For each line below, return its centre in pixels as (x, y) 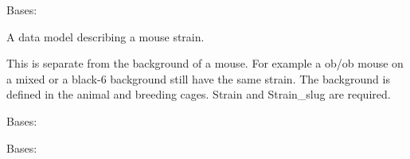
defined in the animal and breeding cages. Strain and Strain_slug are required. (199, 94)
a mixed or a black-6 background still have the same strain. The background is (198, 78)
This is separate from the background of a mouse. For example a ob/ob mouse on (205, 63)
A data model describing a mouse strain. (105, 36)
